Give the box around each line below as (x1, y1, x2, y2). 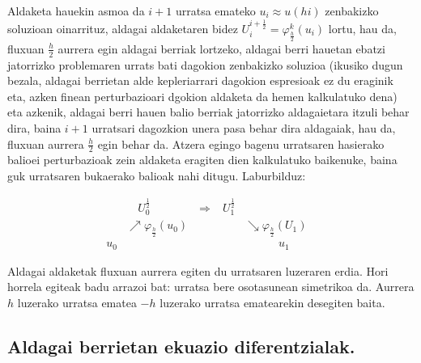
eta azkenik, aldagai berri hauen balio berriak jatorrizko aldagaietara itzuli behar (7, 103, 410, 120)
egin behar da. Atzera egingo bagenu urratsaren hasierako (97, 135, 385, 152)
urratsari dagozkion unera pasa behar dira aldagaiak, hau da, (91, 120, 396, 137)
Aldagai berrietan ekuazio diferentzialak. (7, 333, 355, 358)
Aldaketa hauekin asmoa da (7, 2, 145, 19)
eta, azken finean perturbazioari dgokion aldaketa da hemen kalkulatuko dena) (7, 87, 398, 104)
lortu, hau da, (328, 19, 397, 36)
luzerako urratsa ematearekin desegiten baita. (159, 294, 385, 310)
